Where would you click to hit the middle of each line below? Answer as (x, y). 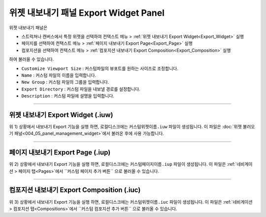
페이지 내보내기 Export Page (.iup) (60, 153)
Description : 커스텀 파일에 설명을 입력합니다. (68, 96)
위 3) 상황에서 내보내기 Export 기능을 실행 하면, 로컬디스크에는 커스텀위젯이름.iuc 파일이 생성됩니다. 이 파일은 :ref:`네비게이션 (131, 202)
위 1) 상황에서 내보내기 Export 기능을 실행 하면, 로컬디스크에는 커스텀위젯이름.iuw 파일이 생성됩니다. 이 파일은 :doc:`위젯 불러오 (132, 126)
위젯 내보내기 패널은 (28, 28)
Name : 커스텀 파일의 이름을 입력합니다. (59, 75)
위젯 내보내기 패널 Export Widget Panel (87, 13)
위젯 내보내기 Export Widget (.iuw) (61, 115)
